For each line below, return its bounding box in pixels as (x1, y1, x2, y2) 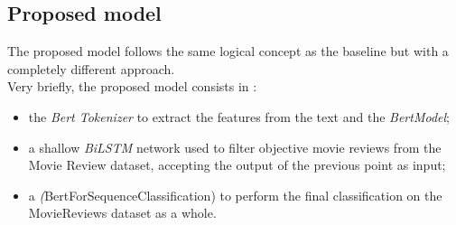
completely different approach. (7, 59, 175, 78)
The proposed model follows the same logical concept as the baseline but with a (7, 42, 449, 61)
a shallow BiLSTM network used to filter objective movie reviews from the (28, 137, 442, 156)
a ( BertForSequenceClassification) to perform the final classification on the (28, 185, 442, 204)
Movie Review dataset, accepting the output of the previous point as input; (28, 155, 446, 174)
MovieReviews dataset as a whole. (28, 203, 217, 222)
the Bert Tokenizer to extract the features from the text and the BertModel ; (28, 107, 450, 126)
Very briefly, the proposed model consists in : (7, 77, 257, 96)
